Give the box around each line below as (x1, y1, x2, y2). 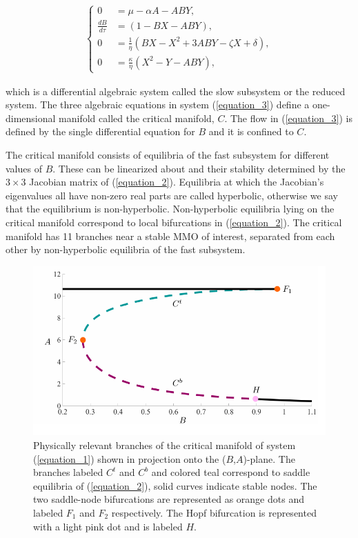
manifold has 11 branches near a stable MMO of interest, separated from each (6, 228, 335, 243)
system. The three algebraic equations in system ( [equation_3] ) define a (6, 97, 310, 112)
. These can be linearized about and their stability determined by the (52, 161, 346, 175)
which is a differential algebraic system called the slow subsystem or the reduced (6, 83, 346, 98)
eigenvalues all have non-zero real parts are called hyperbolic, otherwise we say (6, 188, 338, 202)
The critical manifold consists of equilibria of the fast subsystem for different (6, 148, 330, 162)
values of (6, 161, 42, 175)
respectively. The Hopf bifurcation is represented (111, 506, 317, 519)
